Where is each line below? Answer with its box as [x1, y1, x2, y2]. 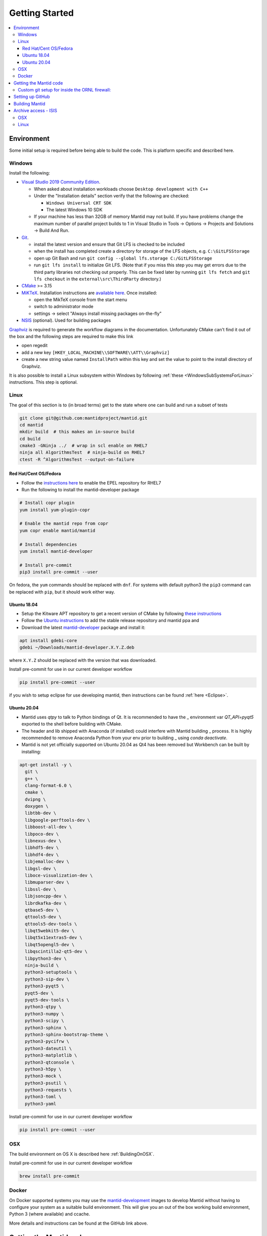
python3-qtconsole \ [25, 1059, 75, 1065]
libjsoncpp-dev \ [25, 893, 67, 899]
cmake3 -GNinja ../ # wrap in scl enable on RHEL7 [19, 443, 148, 448]
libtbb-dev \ [25, 810, 56, 816]
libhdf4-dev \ [25, 852, 59, 857]
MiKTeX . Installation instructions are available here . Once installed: [21, 290, 157, 296]
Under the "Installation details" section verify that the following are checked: [34, 193, 190, 199]
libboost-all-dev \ [25, 824, 72, 830]
